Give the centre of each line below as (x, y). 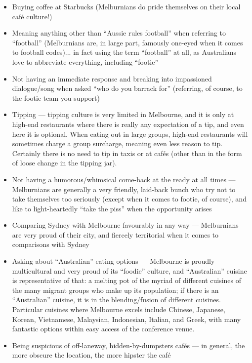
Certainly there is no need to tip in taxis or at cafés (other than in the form (127, 153)
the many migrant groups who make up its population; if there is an (115, 290)
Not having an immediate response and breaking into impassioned (112, 78)
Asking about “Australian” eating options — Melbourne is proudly (113, 261)
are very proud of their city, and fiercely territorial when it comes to (115, 234)
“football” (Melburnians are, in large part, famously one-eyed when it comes (127, 42)
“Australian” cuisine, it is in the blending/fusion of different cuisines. (116, 300)
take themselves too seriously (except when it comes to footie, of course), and (129, 199)
